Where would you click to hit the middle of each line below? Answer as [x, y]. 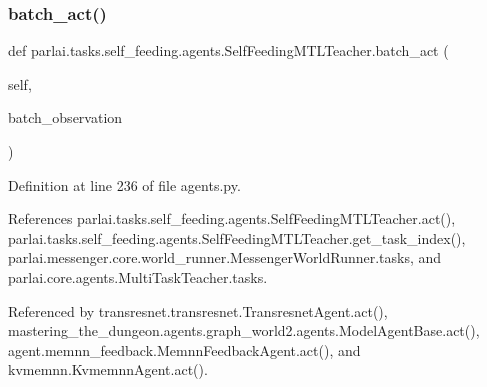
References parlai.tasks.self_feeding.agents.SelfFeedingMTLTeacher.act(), [232, 218]
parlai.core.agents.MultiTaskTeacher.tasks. [138, 276]
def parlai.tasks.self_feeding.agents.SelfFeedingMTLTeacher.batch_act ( [228, 50]
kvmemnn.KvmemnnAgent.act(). [108, 369]
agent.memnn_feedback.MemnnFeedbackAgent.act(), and [184, 349]
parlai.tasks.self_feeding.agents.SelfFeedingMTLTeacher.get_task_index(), [237, 237]
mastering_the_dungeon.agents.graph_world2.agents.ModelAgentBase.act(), [244, 330]
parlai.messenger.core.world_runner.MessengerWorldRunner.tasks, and [225, 257]
